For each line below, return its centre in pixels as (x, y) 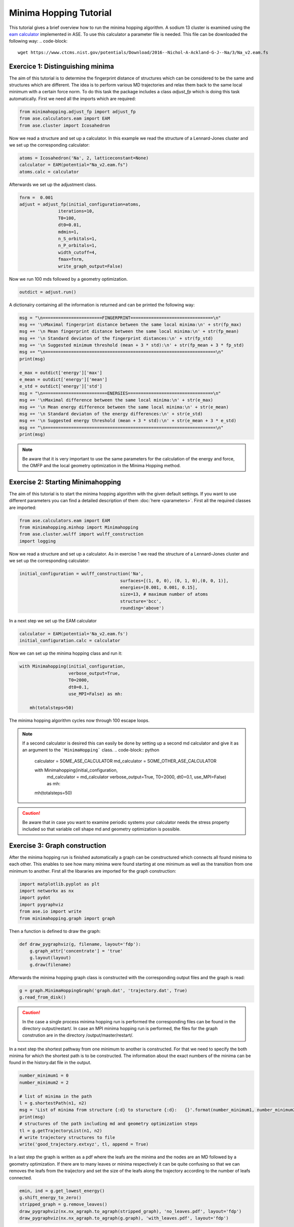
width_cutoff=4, (78, 252)
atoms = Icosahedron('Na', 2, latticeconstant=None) (84, 158)
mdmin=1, (69, 232)
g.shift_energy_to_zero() (50, 1197)
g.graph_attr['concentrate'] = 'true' (76, 951)
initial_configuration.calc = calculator (70, 641)
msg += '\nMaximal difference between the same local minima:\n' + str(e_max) (116, 400)
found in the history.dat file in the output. (50, 1063)
